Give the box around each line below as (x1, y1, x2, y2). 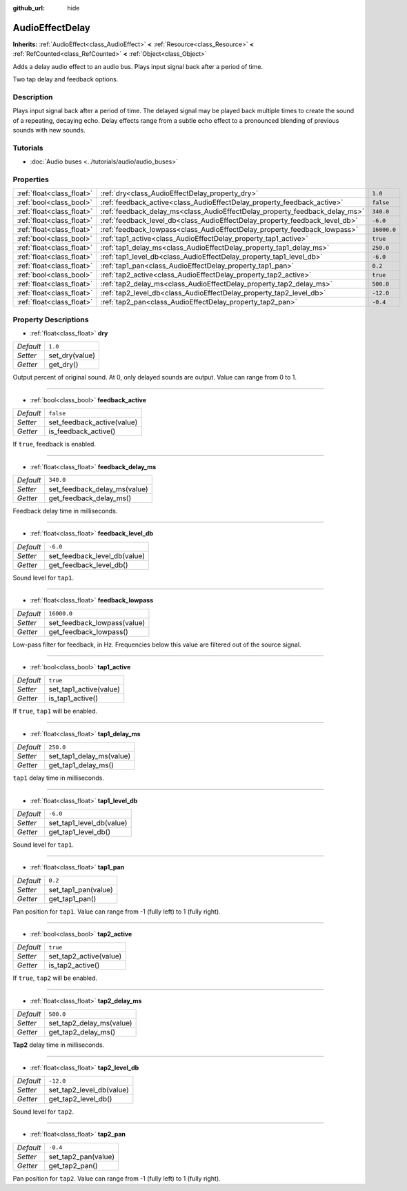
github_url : (12, 4, 45, 12)
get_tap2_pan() (48, 1161, 98, 1170)
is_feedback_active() (48, 426, 116, 436)
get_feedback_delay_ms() (48, 493, 132, 503)
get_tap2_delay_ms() (48, 1027, 116, 1037)
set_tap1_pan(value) (48, 885, 113, 894)
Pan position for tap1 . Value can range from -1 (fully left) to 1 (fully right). (12, 907, 221, 916)
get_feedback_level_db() (48, 560, 128, 569)
